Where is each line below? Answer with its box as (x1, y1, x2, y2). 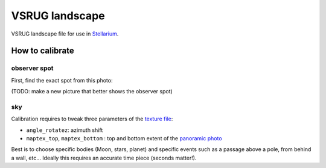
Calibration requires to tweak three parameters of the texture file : (11, 115, 173, 123)
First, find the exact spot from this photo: (11, 76, 113, 84)
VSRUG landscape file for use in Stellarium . (11, 30, 119, 37)
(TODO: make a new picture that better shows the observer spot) (11, 88, 173, 95)
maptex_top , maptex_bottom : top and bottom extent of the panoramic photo (26, 135, 223, 142)
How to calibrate (11, 46, 75, 56)
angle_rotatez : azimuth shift (26, 126, 103, 134)
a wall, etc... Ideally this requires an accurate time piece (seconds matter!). (11, 154, 197, 161)
